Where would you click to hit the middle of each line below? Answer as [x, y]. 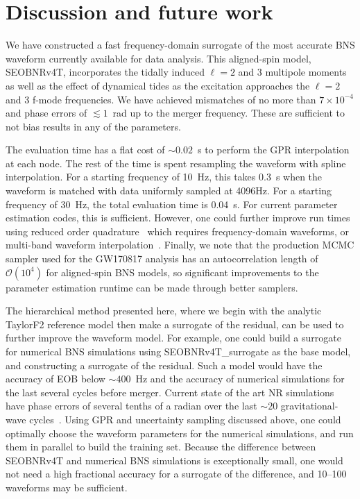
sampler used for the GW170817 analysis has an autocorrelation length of [162, 259]
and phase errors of [46, 113]
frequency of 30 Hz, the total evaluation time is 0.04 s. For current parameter [172, 204]
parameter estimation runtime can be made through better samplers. [152, 287]
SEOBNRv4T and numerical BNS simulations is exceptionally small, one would [174, 460]
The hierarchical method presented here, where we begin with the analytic [164, 311]
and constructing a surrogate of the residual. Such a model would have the [164, 365]
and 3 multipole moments [292, 72]
